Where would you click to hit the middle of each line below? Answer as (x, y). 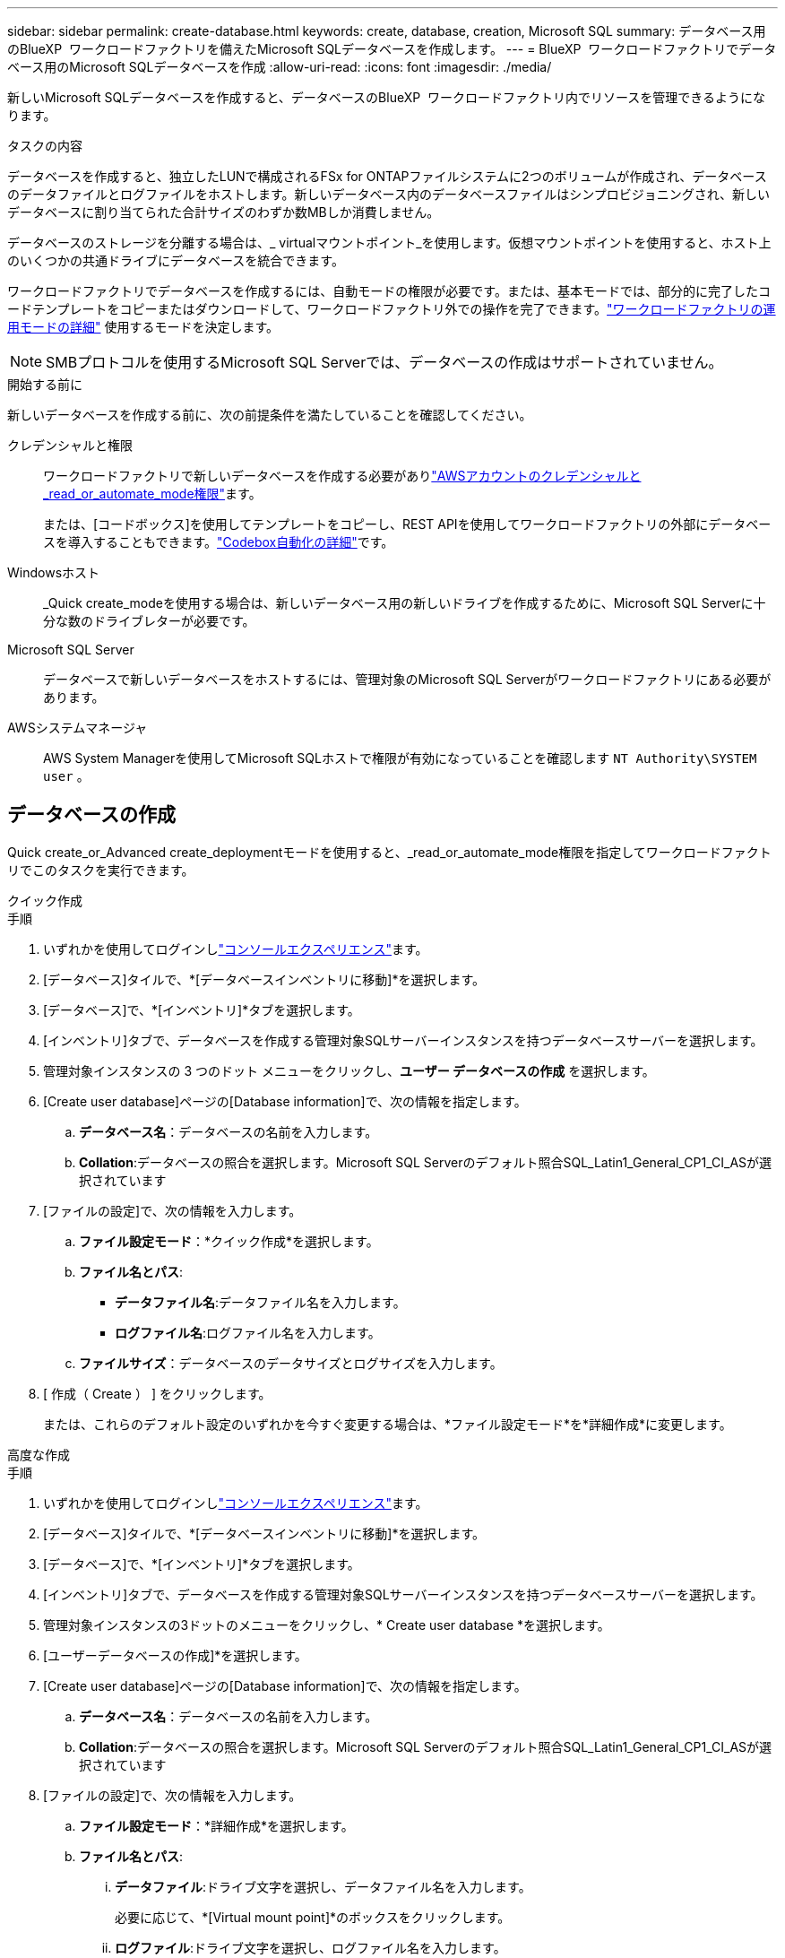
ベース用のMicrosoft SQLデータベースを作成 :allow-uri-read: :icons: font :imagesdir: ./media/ (280, 67)
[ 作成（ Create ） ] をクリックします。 (157, 1393)
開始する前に (45, 384)
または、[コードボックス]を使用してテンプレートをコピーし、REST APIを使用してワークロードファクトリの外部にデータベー (407, 524)
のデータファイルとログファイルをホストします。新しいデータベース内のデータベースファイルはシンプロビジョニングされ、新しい (388, 194)
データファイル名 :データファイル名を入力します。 (260, 1302)
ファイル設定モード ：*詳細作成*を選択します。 (216, 1825)
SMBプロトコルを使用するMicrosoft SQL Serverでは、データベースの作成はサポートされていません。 (384, 362)
